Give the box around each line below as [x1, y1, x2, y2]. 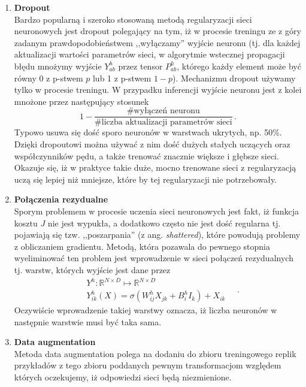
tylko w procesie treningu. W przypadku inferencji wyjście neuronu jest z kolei [14, 83, 302, 96]
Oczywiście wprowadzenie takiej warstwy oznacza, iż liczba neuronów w [14, 304, 277, 316]
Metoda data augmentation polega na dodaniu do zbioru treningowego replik [14, 347, 296, 359]
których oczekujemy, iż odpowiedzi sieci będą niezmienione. [14, 371, 232, 383]
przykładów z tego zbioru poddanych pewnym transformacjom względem [14, 359, 281, 371]
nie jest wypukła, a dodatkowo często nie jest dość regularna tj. [47, 216, 281, 229]
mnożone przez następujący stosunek [14, 95, 149, 107]
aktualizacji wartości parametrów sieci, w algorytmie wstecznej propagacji [14, 48, 285, 61]
